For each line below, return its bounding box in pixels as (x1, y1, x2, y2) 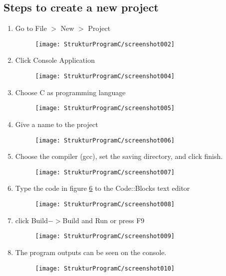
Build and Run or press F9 (62, 215, 145, 225)
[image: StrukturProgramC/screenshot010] (35, 265, 175, 272)
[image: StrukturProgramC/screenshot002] (35, 40, 175, 48)
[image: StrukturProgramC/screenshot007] (35, 168, 175, 176)
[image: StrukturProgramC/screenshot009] (35, 233, 175, 240)
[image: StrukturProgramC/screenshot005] (35, 105, 175, 112)
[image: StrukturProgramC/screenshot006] (35, 137, 175, 144)
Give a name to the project (15, 119, 98, 129)
